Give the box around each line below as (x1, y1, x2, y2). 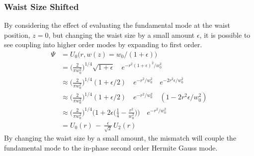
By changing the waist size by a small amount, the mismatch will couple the (4, 133, 237, 143)
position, (4, 29, 30, 40)
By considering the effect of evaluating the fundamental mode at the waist (4, 20, 230, 30)
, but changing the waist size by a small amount (48, 29, 195, 40)
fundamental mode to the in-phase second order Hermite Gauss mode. (4, 143, 218, 153)
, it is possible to (199, 29, 251, 40)
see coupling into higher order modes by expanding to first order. (4, 39, 202, 50)
